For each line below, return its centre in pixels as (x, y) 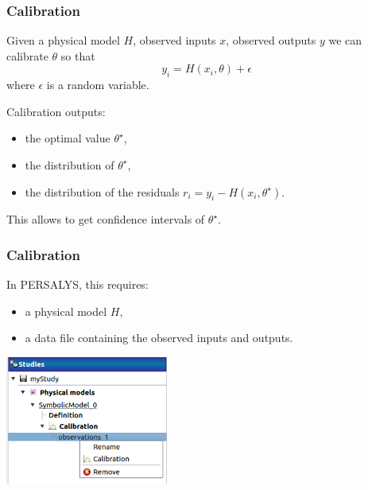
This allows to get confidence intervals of (106, 219)
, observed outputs (271, 40)
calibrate (27, 55)
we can (345, 40)
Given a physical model (63, 40)
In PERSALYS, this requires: (77, 284)
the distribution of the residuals (102, 191)
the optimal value (68, 138)
